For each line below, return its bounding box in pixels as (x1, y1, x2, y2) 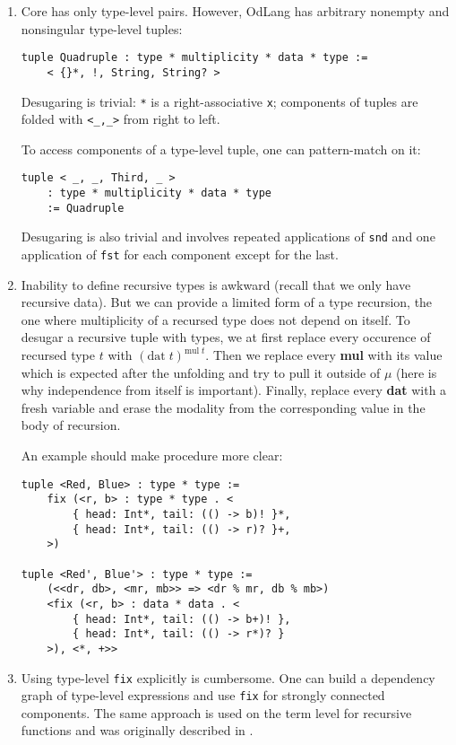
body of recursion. (21, 416, 121, 434)
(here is (396, 363, 437, 381)
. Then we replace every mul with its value (205, 346, 443, 364)
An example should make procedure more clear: (21, 446, 283, 465)
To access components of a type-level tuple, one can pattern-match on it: (21, 139, 421, 158)
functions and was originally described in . (21, 721, 254, 740)
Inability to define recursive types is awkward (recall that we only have (21, 275, 411, 294)
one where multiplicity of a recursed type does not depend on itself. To (21, 310, 410, 329)
